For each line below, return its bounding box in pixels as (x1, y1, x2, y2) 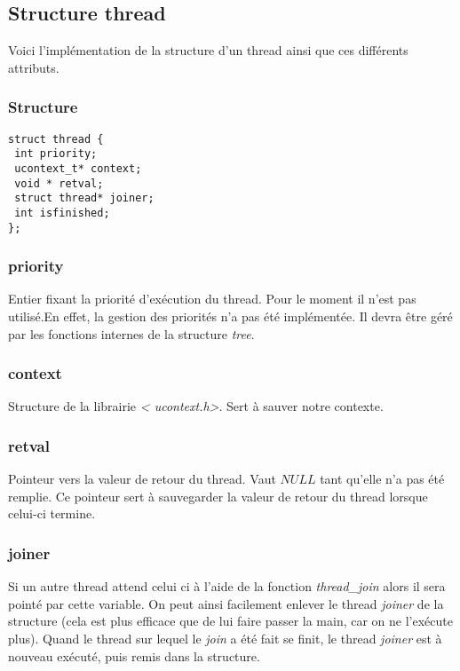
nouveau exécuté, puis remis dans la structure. (8, 646, 260, 665)
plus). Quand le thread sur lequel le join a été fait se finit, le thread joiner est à (8, 629, 442, 648)
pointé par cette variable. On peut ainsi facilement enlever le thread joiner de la (8, 594, 444, 612)
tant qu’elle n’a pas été (320, 470, 445, 488)
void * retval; (14, 177, 104, 190)
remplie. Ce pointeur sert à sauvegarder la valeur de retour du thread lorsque (8, 486, 428, 505)
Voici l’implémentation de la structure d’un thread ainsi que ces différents (8, 41, 408, 59)
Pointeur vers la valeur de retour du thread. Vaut (8, 470, 276, 488)
